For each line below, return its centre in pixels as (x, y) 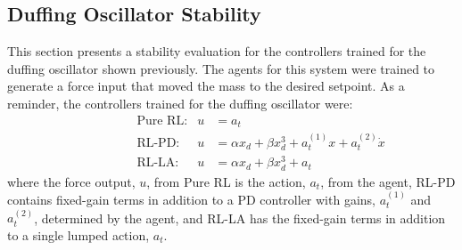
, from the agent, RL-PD (388, 181)
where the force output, (71, 181)
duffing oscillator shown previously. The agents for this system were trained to (221, 68)
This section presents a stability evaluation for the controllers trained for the (217, 51)
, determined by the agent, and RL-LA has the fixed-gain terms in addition (240, 218)
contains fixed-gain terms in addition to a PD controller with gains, (191, 199)
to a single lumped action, (78, 235)
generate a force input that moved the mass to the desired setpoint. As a (206, 86)
